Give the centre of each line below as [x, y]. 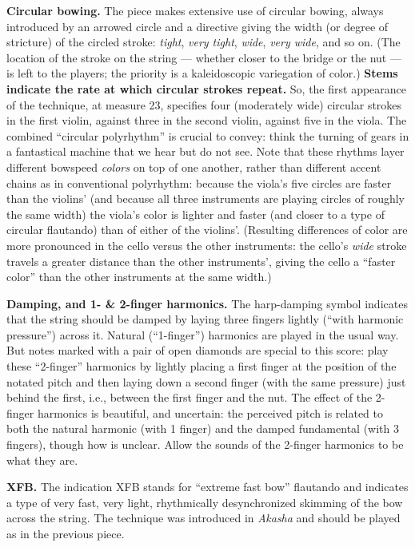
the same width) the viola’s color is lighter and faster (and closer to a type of [196, 214]
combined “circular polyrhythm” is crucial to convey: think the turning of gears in [208, 135]
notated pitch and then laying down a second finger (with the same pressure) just [206, 381]
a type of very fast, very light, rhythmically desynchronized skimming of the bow [205, 502]
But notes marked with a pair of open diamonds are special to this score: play [198, 350]
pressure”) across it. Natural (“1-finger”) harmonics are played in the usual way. [203, 334]
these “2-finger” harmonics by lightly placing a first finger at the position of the [202, 366]
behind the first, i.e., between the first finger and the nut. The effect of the [190, 397]
